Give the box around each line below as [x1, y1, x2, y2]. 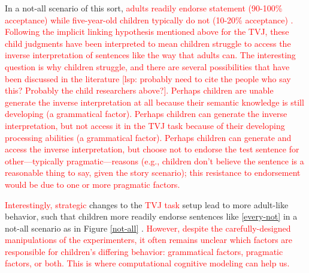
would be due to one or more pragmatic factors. [5, 178, 180, 190]
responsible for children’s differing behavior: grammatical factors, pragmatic [5, 245, 283, 257]
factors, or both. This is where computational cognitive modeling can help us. [5, 257, 290, 269]
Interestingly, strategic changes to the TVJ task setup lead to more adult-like [5, 198, 289, 211]
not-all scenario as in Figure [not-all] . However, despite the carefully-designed [5, 221, 291, 234]
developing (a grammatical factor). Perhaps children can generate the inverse [5, 107, 287, 120]
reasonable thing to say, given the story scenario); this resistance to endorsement [5, 166, 301, 179]
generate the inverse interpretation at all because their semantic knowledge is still [5, 95, 304, 108]
